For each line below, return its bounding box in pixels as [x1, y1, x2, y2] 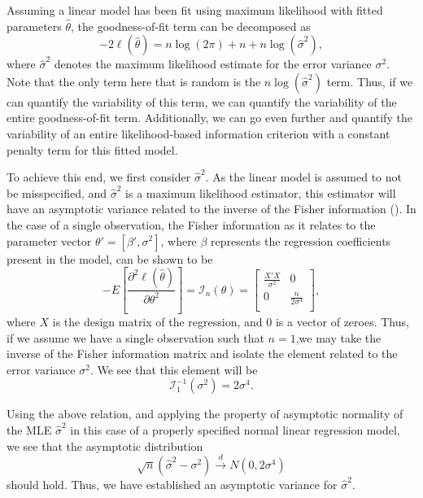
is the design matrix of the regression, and [52, 312, 263, 330]
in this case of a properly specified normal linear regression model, [70, 421, 400, 438]
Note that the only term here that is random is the [7, 72, 261, 90]
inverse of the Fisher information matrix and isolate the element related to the [7, 345, 398, 362]
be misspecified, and [7, 184, 107, 201]
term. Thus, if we [326, 72, 413, 90]
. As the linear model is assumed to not [205, 168, 403, 186]
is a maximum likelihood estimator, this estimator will [125, 184, 396, 201]
